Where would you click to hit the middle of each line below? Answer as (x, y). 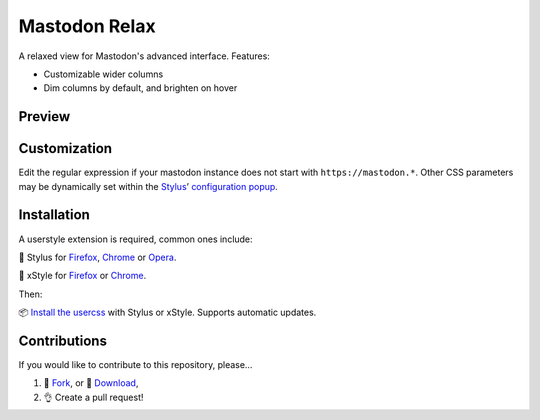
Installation (54, 215)
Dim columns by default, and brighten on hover (140, 88)
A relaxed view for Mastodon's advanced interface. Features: (144, 56)
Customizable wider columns (103, 74)
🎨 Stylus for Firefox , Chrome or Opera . (97, 257)
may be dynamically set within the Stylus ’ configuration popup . (148, 186)
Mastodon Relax (87, 26)
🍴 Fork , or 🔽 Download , (91, 383)
